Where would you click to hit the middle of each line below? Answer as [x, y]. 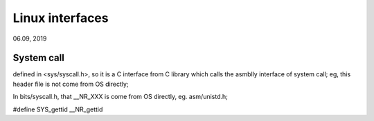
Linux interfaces [61, 18]
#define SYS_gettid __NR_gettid [58, 109]
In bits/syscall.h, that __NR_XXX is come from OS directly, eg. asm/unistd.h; [121, 97]
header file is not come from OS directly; [71, 84]
